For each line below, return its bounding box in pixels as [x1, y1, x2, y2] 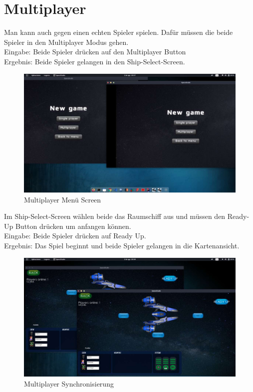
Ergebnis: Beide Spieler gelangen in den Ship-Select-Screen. [4, 56, 185, 66]
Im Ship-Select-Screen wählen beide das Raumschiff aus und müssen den [4, 211, 226, 221]
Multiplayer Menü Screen [24, 194, 101, 204]
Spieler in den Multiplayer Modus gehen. [4, 36, 129, 47]
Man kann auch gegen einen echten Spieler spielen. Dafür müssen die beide [4, 27, 233, 37]
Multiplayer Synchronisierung [24, 378, 114, 389]
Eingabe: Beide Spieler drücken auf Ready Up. [4, 230, 146, 241]
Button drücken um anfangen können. [15, 220, 131, 231]
